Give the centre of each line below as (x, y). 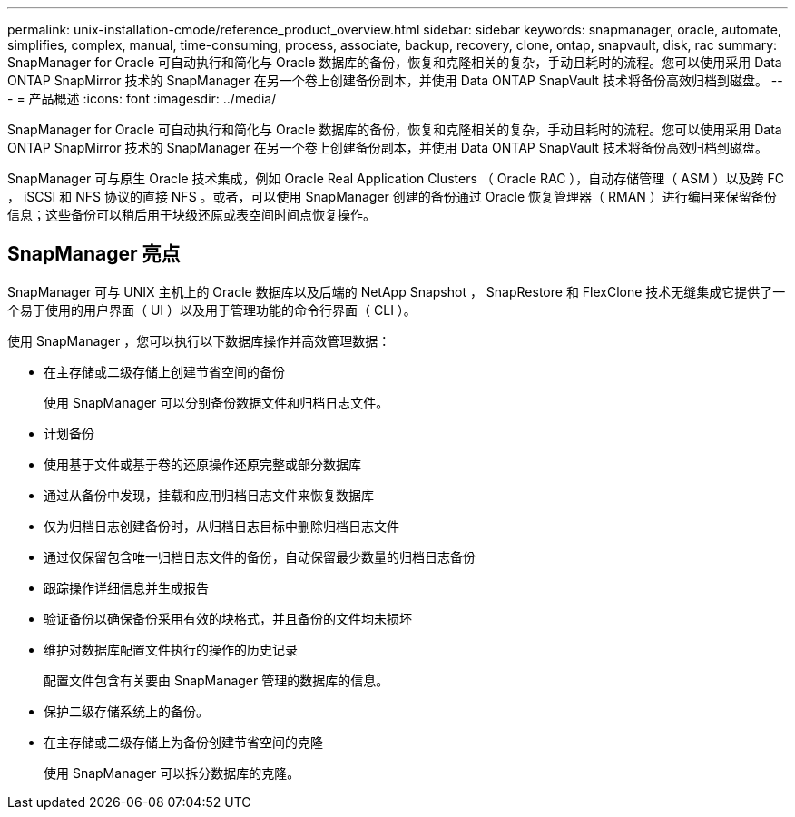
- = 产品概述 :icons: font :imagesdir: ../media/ (142, 98)
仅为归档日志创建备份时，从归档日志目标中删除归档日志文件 (221, 526)
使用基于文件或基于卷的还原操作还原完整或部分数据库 (202, 464)
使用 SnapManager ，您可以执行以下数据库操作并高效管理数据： (199, 340)
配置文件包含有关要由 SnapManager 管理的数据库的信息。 (216, 680)
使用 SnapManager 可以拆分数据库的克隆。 (172, 773)
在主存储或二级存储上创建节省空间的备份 (164, 371)
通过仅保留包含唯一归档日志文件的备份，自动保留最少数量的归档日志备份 (260, 556)
